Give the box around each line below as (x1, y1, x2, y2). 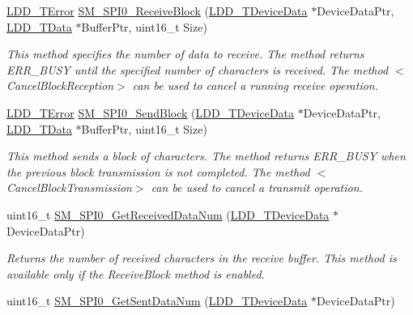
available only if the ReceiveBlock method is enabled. (6, 265, 265, 282)
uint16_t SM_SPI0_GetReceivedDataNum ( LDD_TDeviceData (6, 206, 330, 223)
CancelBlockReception (6, 77, 114, 94)
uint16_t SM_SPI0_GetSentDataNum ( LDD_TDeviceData (6, 292, 308, 309)
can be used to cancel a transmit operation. (151, 179, 363, 196)
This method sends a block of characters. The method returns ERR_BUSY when (6, 147, 406, 164)
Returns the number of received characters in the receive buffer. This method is (6, 249, 397, 266)
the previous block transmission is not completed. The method (6, 163, 310, 180)
